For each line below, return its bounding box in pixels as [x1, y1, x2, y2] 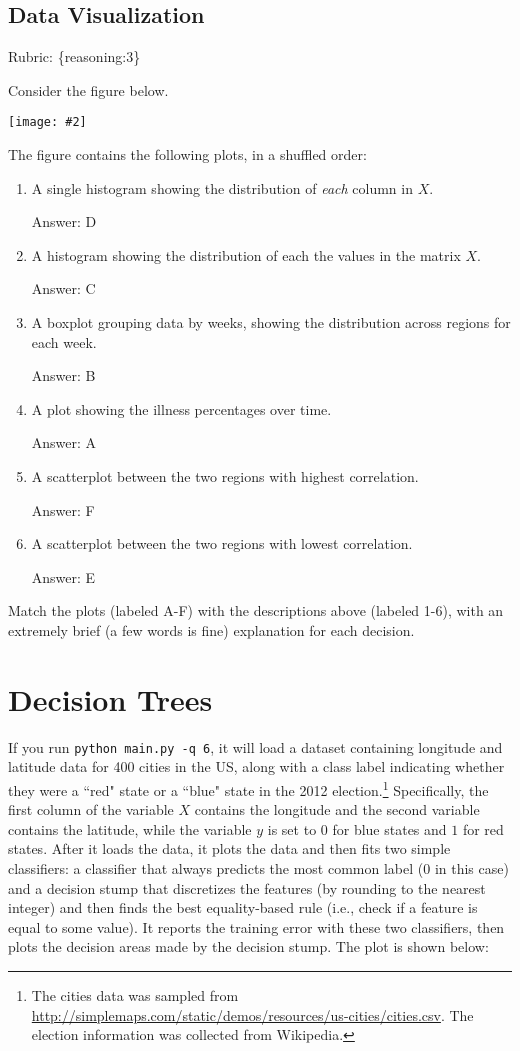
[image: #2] [8, 115, 87, 130]
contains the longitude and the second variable [194, 799, 480, 820]
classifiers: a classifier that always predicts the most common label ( [8, 857, 424, 878]
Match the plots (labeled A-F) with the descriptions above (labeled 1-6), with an [8, 600, 504, 621]
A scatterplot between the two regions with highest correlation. [31, 465, 419, 486]
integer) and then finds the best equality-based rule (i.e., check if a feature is [8, 897, 478, 918]
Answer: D [31, 211, 97, 232]
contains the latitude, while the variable [8, 818, 252, 839]
